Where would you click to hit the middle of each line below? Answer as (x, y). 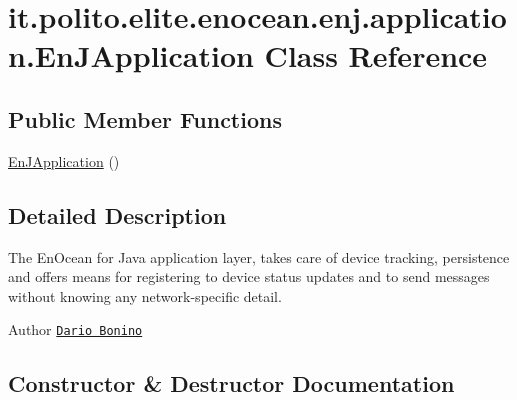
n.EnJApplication (131, 55)
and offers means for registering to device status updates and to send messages (249, 276)
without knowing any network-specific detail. (145, 295)
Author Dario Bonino (75, 329)
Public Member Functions (145, 118)
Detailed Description (117, 214)
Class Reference (376, 55)
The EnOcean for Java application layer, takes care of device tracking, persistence (259, 256)
